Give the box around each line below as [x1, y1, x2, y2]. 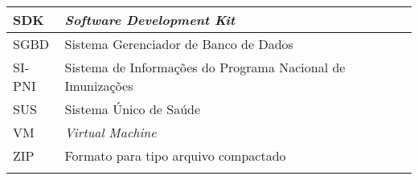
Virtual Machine [64, 123, 157, 141]
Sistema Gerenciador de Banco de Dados [64, 35, 293, 53]
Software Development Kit [64, 10, 236, 29]
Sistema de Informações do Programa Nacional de [64, 58, 346, 76]
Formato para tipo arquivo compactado [64, 146, 286, 165]
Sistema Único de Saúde [64, 100, 201, 118]
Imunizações [64, 76, 133, 95]
